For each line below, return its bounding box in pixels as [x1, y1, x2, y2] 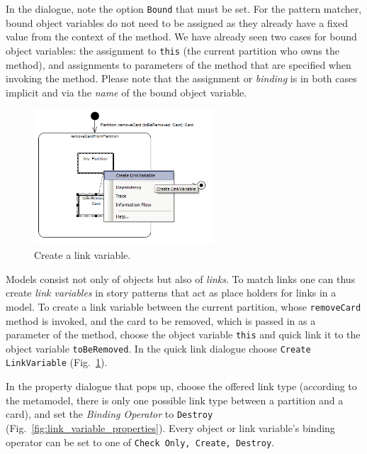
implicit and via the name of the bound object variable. [6, 84, 247, 99]
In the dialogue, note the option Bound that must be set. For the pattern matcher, [6, 1, 362, 16]
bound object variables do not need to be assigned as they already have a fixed [6, 15, 348, 30]
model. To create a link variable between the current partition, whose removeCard [6, 299, 361, 314]
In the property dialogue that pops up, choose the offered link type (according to [6, 379, 357, 394]
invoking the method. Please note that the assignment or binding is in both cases [6, 71, 357, 86]
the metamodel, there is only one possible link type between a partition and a [6, 392, 344, 407]
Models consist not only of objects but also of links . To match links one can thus [6, 271, 356, 286]
